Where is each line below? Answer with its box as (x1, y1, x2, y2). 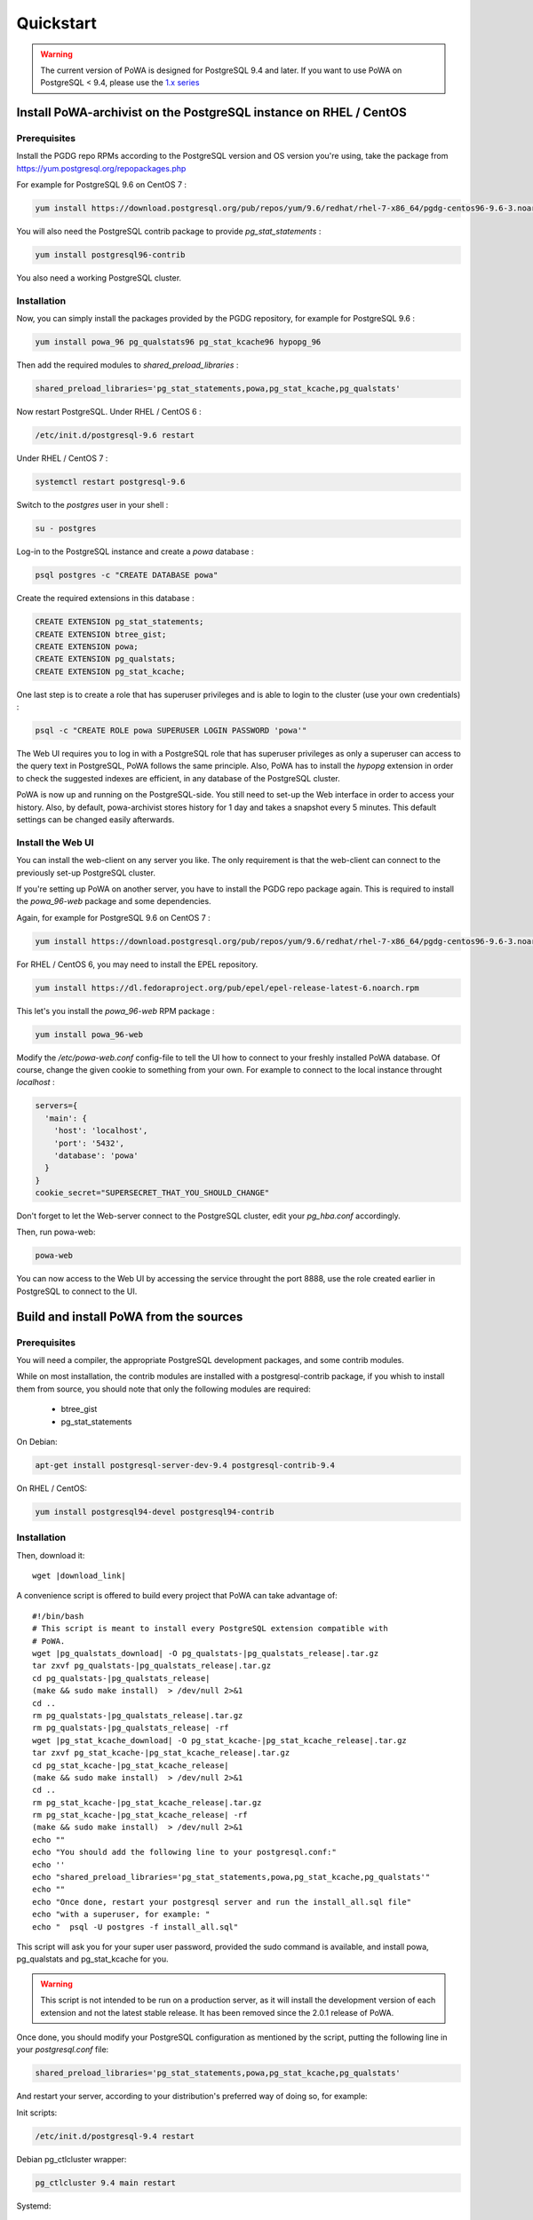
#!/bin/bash (32, 1611, 84, 1621)
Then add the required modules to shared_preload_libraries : (16, 360, 239, 370)
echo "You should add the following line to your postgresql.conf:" (32, 1847, 337, 1858)
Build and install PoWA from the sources (16, 1309, 243, 1324)
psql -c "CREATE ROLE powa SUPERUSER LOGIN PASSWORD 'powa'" (35, 725, 307, 736)
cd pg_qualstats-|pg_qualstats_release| (32, 1673, 211, 1683)
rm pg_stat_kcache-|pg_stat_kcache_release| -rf (32, 1810, 248, 1820)
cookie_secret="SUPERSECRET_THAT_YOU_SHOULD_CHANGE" (35, 1188, 270, 1198)
